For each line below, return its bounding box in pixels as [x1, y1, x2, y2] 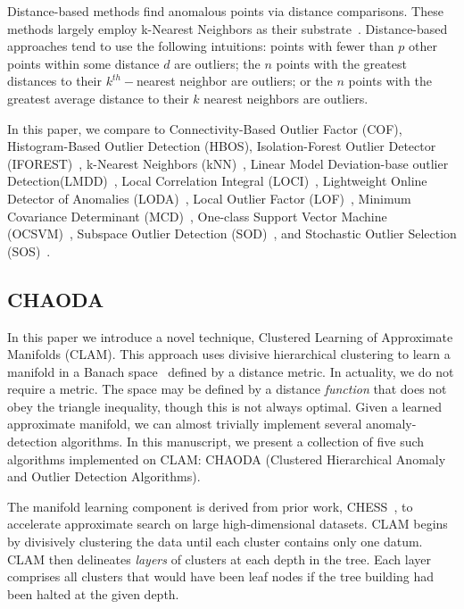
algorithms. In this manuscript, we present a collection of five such [61, 432, 425, 451]
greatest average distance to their [7, 88, 189, 107]
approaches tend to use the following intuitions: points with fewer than [7, 37, 394, 55]
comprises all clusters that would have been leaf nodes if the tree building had [7, 567, 435, 586]
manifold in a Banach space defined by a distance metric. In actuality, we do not [7, 362, 454, 380]
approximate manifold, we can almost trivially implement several [7, 414, 362, 433]
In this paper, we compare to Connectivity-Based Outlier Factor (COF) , [7, 119, 402, 138]
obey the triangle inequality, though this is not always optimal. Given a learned [7, 396, 442, 415]
